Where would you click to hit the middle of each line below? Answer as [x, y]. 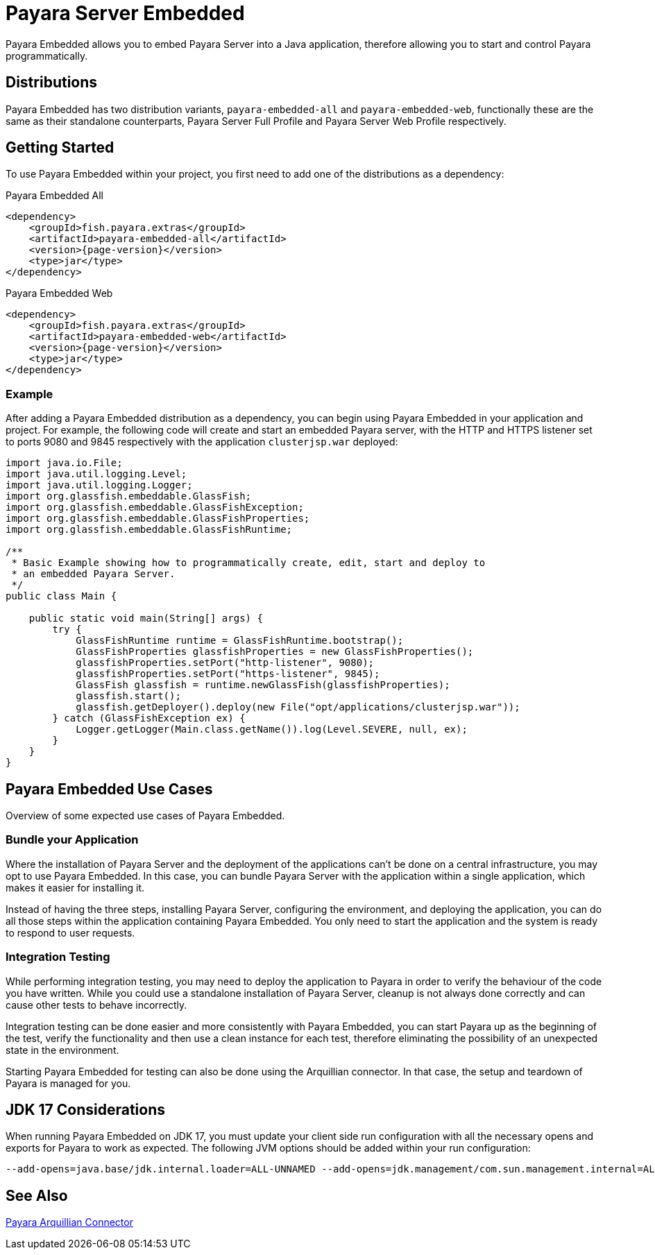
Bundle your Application [72, 840]
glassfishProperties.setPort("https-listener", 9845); [228, 674]
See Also [37, 1195]
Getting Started [60, 148]
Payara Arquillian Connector [69, 1222]
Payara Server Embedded [125, 13]
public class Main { [61, 596]
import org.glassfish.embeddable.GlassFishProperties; [158, 519]
